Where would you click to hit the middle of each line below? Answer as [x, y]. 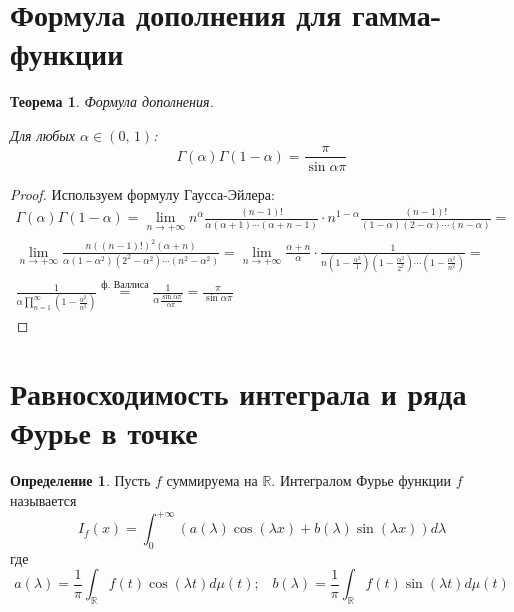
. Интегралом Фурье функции [361, 480]
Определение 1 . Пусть [80, 480]
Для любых [43, 134]
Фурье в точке [104, 432]
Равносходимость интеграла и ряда [238, 393]
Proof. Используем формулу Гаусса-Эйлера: [142, 193]
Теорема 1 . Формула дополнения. [112, 101]
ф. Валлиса [125, 284]
